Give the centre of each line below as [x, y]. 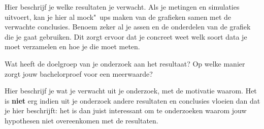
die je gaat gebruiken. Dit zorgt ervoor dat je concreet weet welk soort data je [126, 36]
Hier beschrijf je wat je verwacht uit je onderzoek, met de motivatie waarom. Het [131, 91]
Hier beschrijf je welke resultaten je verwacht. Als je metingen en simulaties [122, 7]
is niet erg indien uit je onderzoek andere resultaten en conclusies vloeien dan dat [133, 100]
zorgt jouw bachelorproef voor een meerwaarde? [79, 73]
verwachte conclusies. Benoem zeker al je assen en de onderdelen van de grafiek [128, 27]
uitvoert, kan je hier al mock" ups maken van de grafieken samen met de [118, 17]
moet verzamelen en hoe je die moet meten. [72, 46]
